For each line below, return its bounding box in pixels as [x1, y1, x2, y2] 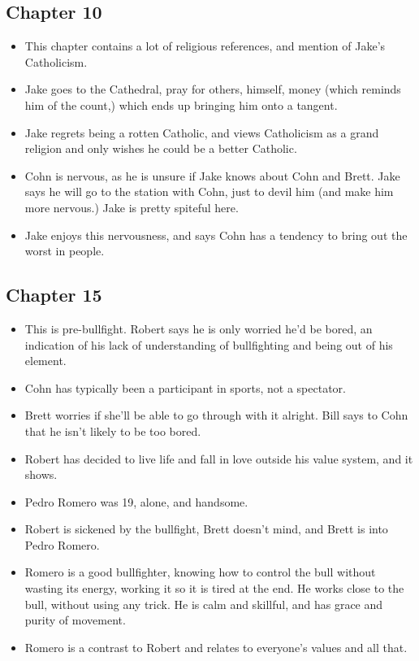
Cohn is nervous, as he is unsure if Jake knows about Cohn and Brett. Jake [24, 167, 400, 184]
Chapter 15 [6, 282, 102, 307]
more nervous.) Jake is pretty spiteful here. [24, 198, 239, 215]
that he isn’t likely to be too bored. [24, 422, 201, 439]
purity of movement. [24, 611, 126, 628]
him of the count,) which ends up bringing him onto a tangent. [24, 96, 338, 113]
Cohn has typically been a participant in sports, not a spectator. [24, 379, 346, 396]
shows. [24, 466, 58, 483]
